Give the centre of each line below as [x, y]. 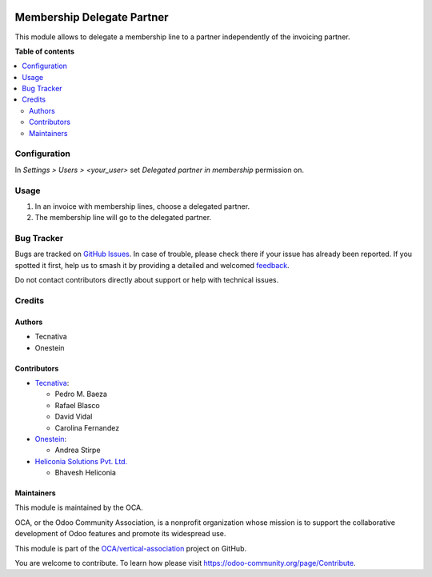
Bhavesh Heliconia [85, 473]
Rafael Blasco [77, 405]
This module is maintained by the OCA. [79, 507]
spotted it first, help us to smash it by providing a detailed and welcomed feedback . [152, 265]
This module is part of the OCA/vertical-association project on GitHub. [131, 548]
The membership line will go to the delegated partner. [123, 218]
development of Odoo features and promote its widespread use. [120, 534]
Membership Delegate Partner [92, 17]
